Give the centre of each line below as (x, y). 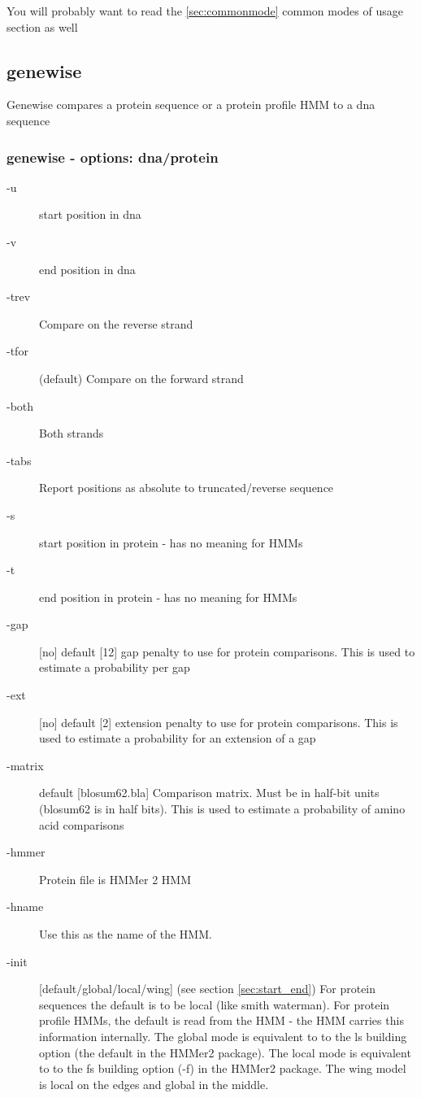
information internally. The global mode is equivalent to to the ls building (223, 1036)
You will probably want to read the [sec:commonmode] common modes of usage (205, 11)
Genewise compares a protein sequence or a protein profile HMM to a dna (191, 105)
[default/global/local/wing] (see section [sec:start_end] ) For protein (208, 989)
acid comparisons (82, 824)
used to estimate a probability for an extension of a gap (178, 738)
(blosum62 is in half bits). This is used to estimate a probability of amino (222, 809)
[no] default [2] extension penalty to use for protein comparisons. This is (219, 722)
